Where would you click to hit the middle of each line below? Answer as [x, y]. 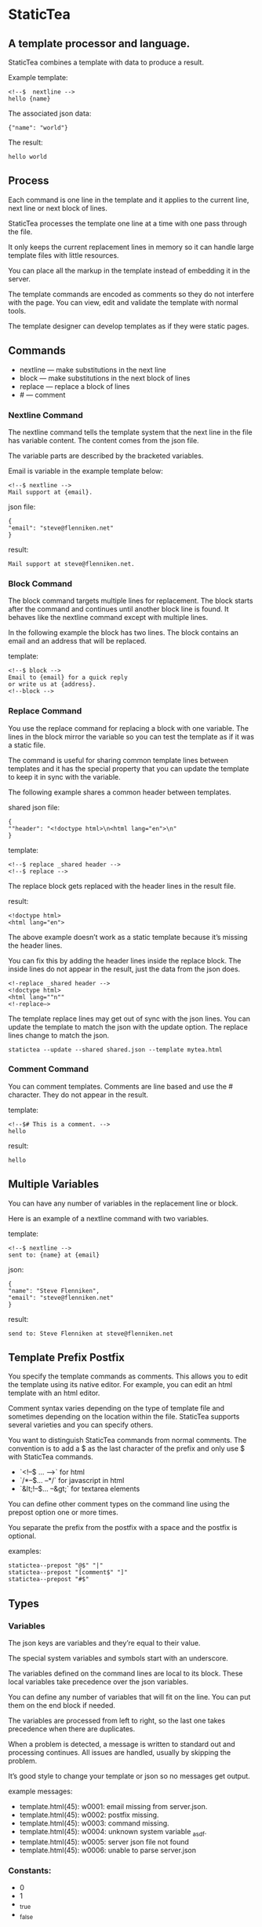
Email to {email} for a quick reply [68, 677]
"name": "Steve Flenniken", [54, 1290]
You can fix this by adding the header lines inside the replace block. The [125, 960]
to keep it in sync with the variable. [65, 776]
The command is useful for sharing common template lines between [118, 760]
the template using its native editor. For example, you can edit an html [120, 1385]
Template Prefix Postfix [67, 1358]
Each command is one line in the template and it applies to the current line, [129, 200]
